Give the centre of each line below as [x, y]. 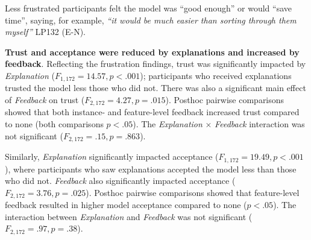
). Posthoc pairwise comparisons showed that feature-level [193, 192]
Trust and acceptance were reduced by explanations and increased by [152, 52]
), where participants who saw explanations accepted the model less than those [151, 169]
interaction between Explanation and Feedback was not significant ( [129, 216]
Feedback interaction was [260, 124]
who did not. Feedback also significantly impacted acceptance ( [120, 181]
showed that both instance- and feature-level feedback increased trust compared [152, 112]
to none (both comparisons [54, 124]
